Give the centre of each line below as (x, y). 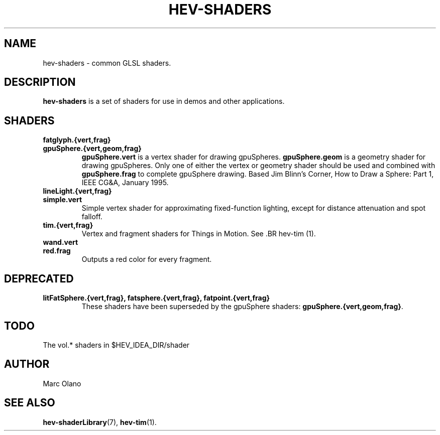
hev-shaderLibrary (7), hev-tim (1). (100, 422)
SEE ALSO (30, 403)
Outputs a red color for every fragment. (147, 259)
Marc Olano (62, 383)
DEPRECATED (39, 278)
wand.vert (61, 242)
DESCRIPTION (40, 82)
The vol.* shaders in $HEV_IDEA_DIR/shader (116, 345)
